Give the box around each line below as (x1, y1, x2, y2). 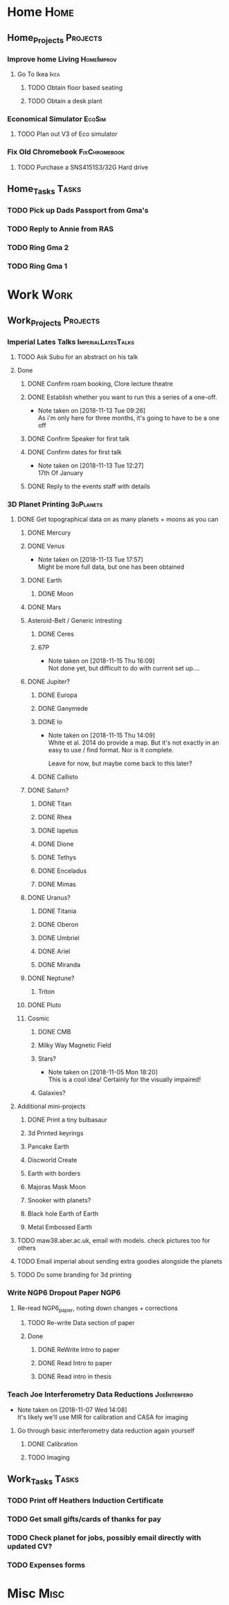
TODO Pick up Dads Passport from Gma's (7, 206, 149, 215)
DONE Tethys (37, 853, 77, 862)
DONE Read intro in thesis (37, 1372, 112, 1381)
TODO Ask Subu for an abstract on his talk (17, 353, 138, 361)
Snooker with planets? (27, 1196, 91, 1205)
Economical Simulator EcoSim (7, 114, 106, 123)
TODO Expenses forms (7, 1560, 85, 1570)
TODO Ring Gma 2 (7, 243, 69, 252)
